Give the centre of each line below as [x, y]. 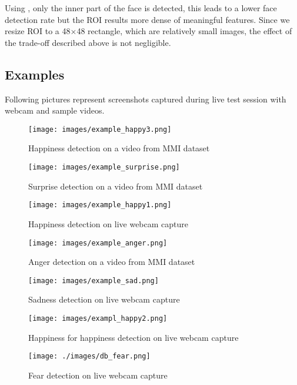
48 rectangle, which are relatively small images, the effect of [184, 31]
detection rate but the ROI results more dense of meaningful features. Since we [147, 19]
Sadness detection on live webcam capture [104, 299]
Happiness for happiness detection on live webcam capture [134, 337]
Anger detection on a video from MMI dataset [112, 262]
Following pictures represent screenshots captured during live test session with [146, 99]
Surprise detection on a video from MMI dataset [116, 186]
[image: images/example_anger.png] [98, 243]
